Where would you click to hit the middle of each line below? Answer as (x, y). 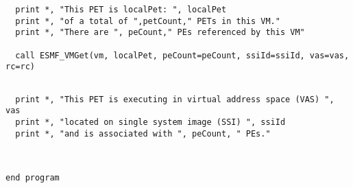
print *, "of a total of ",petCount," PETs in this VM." (148, 21)
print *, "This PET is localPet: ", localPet (121, 10)
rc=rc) (20, 67)
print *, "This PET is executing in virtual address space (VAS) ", (175, 99)
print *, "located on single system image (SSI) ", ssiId (150, 122)
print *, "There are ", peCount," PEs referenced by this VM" (160, 33)
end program (33, 177)
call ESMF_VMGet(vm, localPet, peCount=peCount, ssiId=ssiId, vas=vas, (182, 55)
